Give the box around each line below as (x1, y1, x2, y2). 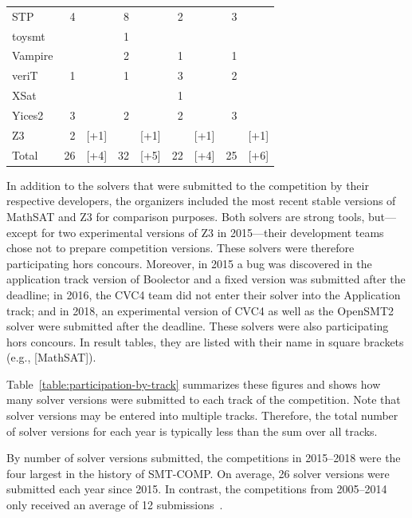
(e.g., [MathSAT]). (6, 349, 96, 366)
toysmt (12, 27, 45, 44)
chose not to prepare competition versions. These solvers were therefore (6, 239, 355, 256)
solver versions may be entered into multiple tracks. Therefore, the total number (6, 407, 398, 424)
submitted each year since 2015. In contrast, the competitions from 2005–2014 (6, 480, 387, 497)
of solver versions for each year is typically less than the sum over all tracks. (6, 422, 378, 439)
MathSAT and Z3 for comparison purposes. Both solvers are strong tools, (6, 208, 365, 224)
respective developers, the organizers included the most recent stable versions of (6, 192, 396, 209)
